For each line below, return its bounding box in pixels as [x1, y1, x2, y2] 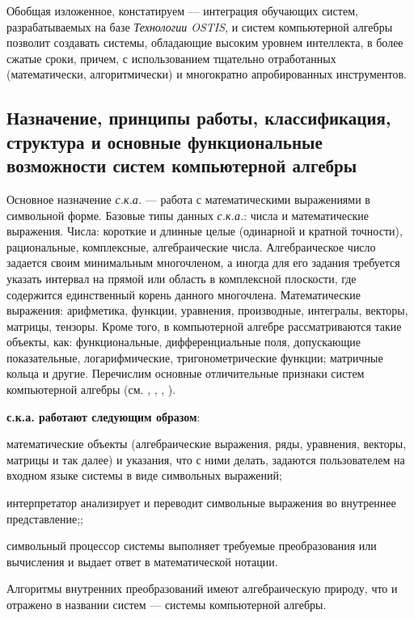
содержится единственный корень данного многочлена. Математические [6, 286, 361, 303]
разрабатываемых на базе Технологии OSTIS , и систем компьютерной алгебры [6, 18, 393, 35]
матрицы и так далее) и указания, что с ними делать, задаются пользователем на [6, 451, 405, 468]
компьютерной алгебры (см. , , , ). [6, 381, 176, 398]
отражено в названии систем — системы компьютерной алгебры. [6, 596, 327, 613]
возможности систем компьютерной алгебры [6, 153, 357, 178]
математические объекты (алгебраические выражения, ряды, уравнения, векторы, [6, 435, 407, 452]
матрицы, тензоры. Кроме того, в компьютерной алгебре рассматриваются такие [6, 317, 402, 334]
